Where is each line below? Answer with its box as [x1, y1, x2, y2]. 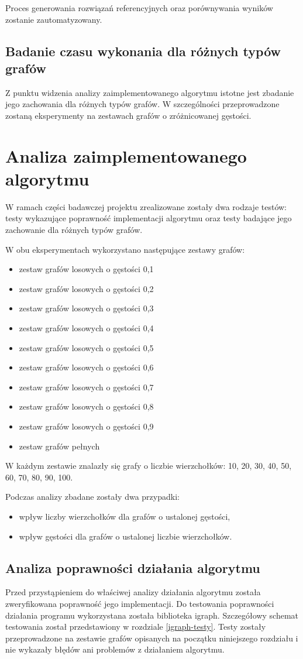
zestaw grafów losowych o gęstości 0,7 [19, 380, 154, 393]
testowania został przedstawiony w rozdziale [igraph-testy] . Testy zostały [5, 620, 266, 633]
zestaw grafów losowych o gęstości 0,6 [19, 361, 154, 373]
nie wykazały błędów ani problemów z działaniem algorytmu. [5, 643, 225, 655]
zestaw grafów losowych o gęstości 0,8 [19, 400, 154, 413]
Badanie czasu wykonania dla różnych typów [5, 42, 281, 60]
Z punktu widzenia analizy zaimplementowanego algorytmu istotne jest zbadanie [5, 86, 294, 98]
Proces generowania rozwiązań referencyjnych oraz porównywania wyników [5, 2, 273, 13]
